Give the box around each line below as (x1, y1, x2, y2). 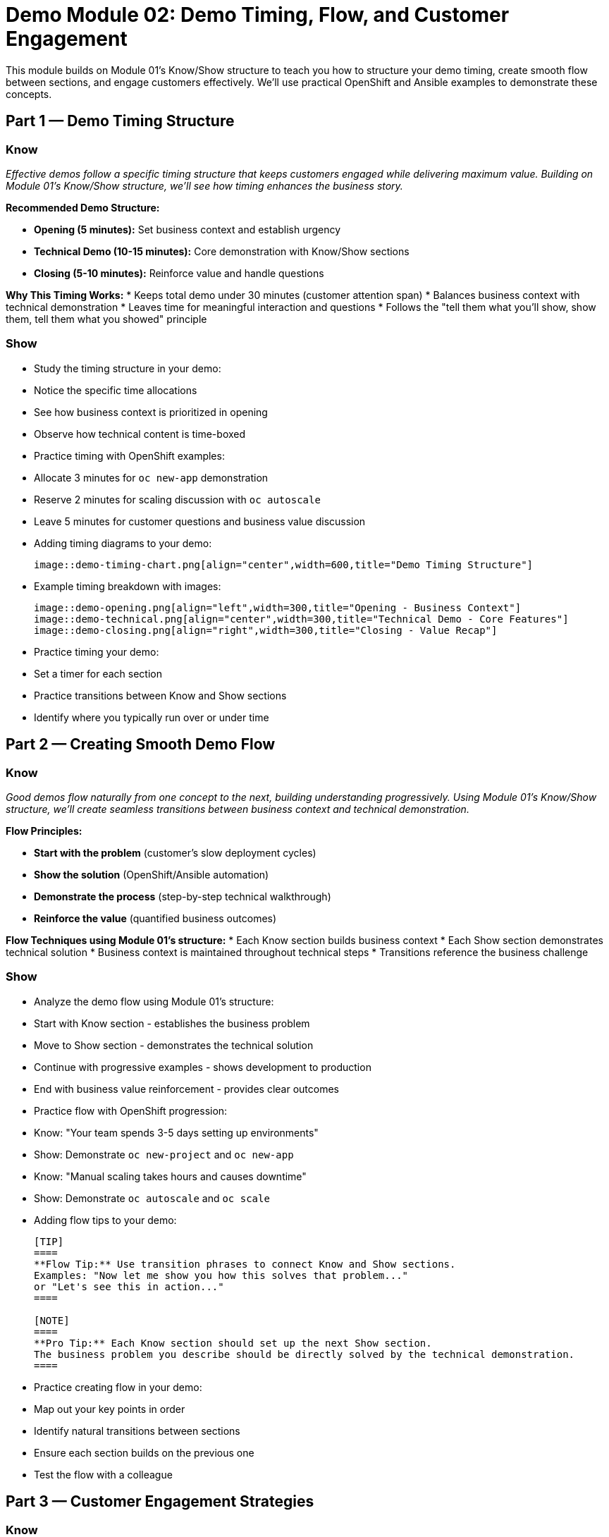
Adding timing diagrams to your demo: (34, 537, 212, 549)
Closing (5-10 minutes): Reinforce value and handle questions (34, 267, 324, 279)
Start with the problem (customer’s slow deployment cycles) (34, 846, 316, 859)
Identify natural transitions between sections (34, 1424, 240, 1437)
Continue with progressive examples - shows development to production (34, 1060, 371, 1073)
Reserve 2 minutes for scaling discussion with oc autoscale (34, 493, 321, 506)
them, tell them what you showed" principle (6, 312, 207, 325)
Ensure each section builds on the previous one (34, 1446, 254, 1459)
